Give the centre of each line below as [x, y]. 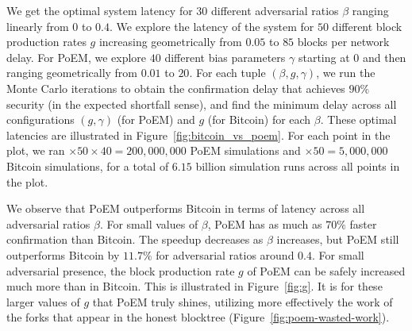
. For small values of [149, 223]
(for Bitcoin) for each [259, 119]
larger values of [43, 301]
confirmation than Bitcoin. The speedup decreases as [135, 239]
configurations [40, 119]
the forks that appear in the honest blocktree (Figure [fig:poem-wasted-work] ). [198, 317]
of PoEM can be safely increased [326, 270]
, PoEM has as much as [265, 223]
